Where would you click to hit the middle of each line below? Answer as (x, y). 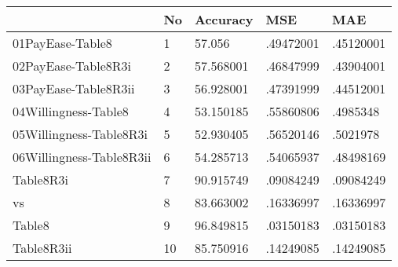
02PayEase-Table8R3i (72, 66)
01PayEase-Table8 (62, 43)
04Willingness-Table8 (71, 111)
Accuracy (224, 19)
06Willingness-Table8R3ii (82, 157)
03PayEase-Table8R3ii (74, 88)
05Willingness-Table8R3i (80, 134)
